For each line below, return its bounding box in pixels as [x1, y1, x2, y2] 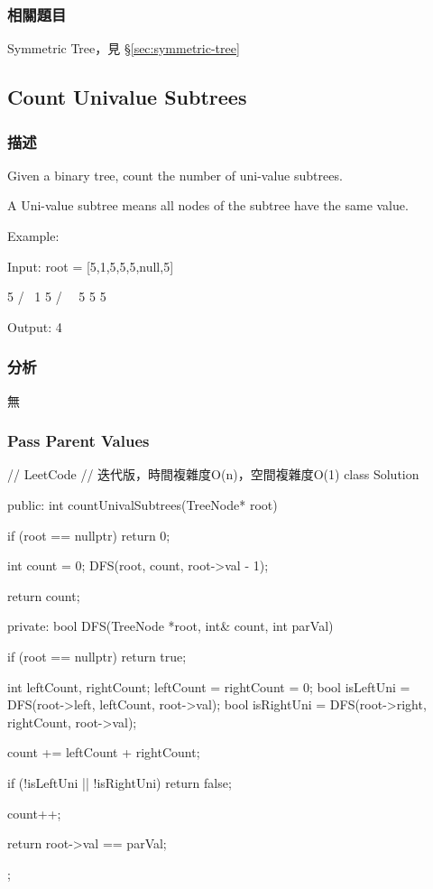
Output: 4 [7, 317, 62, 336]
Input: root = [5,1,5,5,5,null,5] [7, 256, 174, 275]
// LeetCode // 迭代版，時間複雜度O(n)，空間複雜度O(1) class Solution [7, 465, 419, 484]
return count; [7, 586, 80, 605]
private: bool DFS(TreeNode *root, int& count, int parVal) [7, 616, 334, 635]
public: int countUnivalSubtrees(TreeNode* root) [7, 495, 278, 514]
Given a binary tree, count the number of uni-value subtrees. [7, 165, 343, 184]
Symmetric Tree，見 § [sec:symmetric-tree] [7, 39, 240, 58]
